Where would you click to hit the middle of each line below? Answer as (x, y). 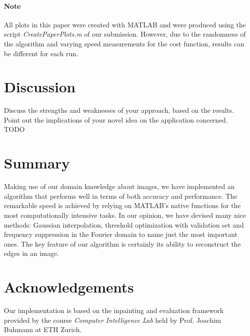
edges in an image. (31, 253)
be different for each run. (41, 53)
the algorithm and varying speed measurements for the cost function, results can (124, 43)
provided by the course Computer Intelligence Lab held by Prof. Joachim (113, 320)
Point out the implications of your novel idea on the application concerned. (116, 119)
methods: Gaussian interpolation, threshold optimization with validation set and (124, 224)
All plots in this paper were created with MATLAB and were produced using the (125, 24)
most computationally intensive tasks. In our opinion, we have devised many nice (125, 215)
